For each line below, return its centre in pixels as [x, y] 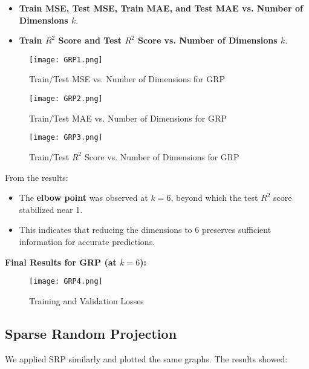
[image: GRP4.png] [66, 282]
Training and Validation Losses [86, 300]
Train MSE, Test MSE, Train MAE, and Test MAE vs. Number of [161, 8]
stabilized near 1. [51, 209]
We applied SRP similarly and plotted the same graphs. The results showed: [146, 358]
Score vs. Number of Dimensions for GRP [162, 156]
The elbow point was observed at [83, 198]
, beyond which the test [214, 198]
